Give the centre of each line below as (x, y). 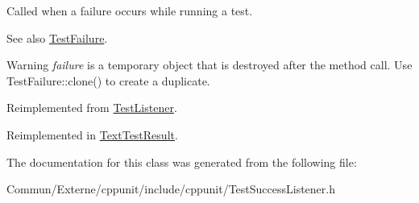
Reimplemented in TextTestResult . (92, 134)
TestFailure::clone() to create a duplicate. (108, 80)
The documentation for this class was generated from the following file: (182, 162)
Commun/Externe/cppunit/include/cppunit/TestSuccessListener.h (171, 189)
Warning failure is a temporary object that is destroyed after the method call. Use (209, 65)
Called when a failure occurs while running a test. (130, 10)
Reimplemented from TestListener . (92, 108)
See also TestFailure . (57, 37)
